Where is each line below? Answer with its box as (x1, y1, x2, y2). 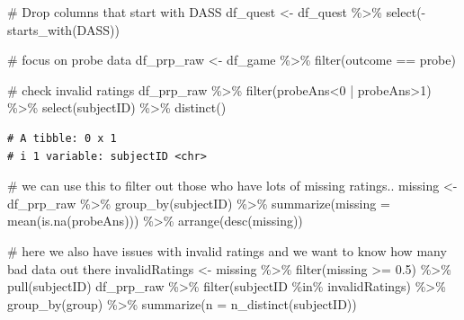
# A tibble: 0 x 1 (7, 131, 117, 145)
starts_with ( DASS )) (7, 20, 120, 39)
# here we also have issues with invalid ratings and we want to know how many (7, 241, 447, 260)
